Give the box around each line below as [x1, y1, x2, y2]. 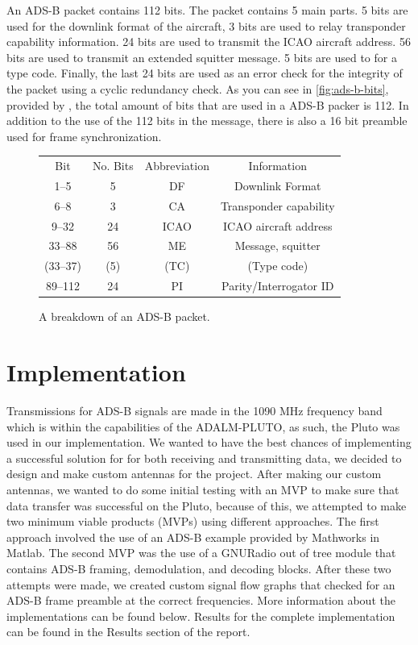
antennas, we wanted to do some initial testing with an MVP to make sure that [6, 481, 399, 497]
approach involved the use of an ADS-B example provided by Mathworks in [6, 528, 380, 545]
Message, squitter [234, 237, 321, 254]
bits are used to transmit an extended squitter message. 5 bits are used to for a [6, 48, 397, 65]
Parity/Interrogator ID [221, 277, 334, 294]
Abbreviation [144, 157, 209, 174]
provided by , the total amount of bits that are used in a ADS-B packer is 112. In [6, 96, 409, 113]
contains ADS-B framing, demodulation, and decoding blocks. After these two [6, 560, 391, 576]
